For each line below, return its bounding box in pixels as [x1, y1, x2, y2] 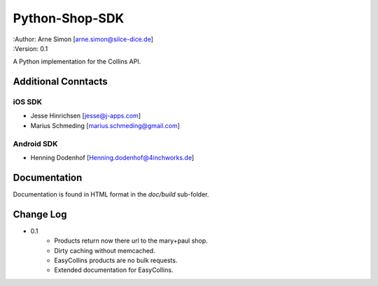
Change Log [13, 208, 67, 220]
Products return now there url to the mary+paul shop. [54, 236, 208, 245]
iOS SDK [13, 97, 42, 107]
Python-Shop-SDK [13, 10, 125, 26]
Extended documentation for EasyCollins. [54, 266, 174, 274]
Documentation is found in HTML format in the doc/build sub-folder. [13, 190, 209, 199]
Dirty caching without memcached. [54, 246, 155, 255]
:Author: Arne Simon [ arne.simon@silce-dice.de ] [13, 35, 154, 43]
